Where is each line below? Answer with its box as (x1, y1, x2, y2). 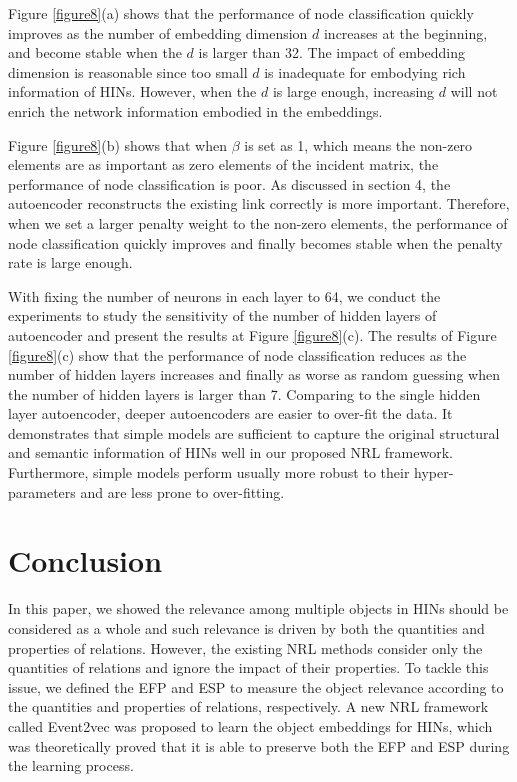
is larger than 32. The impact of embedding (198, 42, 466, 63)
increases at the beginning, (323, 22, 488, 43)
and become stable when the (8, 42, 182, 63)
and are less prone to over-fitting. (80, 481, 285, 502)
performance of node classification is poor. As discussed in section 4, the (8, 173, 451, 194)
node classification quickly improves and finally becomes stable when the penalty (8, 232, 503, 253)
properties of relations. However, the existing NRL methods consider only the (8, 637, 483, 658)
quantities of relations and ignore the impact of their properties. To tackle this (8, 657, 489, 678)
